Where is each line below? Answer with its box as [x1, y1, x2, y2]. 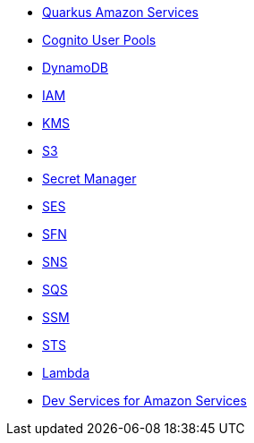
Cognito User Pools [42, 32, 157, 47]
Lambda [42, 365, 90, 380]
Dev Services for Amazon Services [42, 393, 247, 408]
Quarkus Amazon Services [42, 4, 199, 20]
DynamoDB [42, 60, 109, 75]
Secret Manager [42, 171, 137, 186]
